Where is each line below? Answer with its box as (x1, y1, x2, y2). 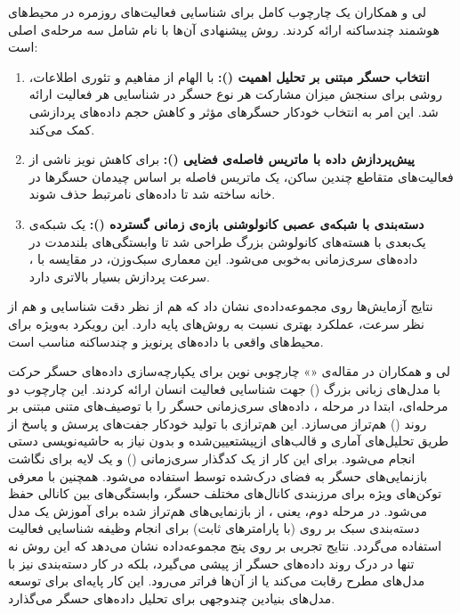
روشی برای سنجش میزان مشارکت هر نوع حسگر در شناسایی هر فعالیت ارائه (28, 85, 442, 103)
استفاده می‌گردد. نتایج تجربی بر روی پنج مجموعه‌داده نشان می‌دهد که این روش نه (8, 536, 442, 555)
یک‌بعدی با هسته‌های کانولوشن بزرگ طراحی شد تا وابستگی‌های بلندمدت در (28, 232, 426, 250)
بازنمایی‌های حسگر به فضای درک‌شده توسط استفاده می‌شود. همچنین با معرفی (8, 466, 428, 485)
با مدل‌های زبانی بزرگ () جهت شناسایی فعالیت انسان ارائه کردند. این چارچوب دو (8, 379, 440, 397)
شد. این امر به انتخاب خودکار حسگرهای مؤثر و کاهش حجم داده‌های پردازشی (28, 102, 439, 120)
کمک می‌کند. (28, 119, 95, 138)
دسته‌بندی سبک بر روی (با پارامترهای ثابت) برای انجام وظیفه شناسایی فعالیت (8, 519, 420, 537)
